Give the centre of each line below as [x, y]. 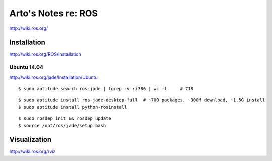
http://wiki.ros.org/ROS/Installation [45, 54]
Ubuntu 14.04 [26, 67]
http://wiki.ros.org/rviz [32, 152]
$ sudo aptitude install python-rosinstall [73, 107]
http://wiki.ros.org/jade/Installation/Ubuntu [53, 77]
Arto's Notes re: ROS [54, 13]
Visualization [30, 140]
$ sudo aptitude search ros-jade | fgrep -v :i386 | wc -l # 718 [106, 89]
